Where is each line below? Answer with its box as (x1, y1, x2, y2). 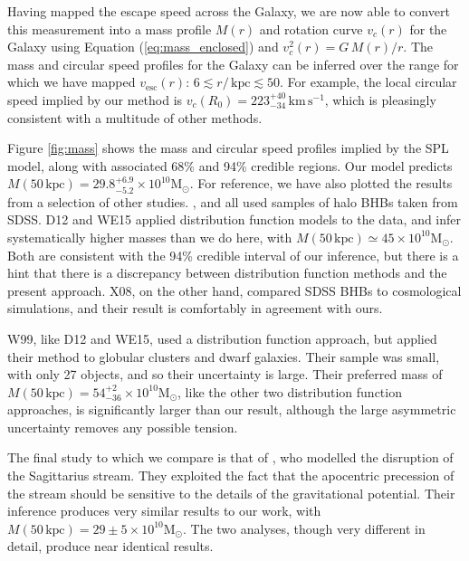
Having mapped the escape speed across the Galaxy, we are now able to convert (7, 2, 450, 20)
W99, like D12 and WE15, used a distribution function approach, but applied (7, 328, 437, 347)
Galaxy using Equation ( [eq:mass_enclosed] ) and (7, 37, 279, 56)
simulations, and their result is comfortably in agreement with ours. (7, 299, 383, 318)
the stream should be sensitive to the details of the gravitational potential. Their (7, 483, 455, 502)
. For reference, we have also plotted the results (189, 174, 453, 193)
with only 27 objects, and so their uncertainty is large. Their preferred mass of (7, 365, 443, 384)
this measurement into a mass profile (7, 19, 212, 38)
